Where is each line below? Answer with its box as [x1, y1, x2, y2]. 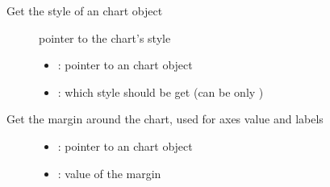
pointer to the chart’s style [39, 29, 171, 46]
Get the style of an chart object [6, 2, 163, 19]
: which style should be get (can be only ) [57, 83, 264, 100]
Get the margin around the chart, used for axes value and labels [6, 110, 324, 127]
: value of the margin [57, 164, 161, 181]
